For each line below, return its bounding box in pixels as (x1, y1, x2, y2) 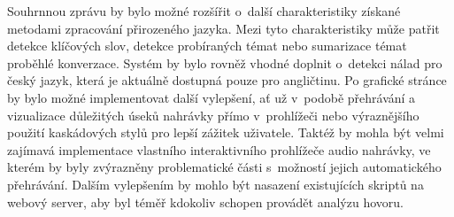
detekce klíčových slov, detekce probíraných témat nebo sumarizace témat (7, 36, 407, 55)
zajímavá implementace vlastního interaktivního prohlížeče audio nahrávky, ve (7, 140, 431, 159)
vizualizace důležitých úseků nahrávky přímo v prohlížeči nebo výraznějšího (7, 105, 419, 124)
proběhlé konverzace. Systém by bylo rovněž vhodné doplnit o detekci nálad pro (7, 53, 442, 72)
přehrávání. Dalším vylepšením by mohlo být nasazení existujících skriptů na (7, 174, 424, 193)
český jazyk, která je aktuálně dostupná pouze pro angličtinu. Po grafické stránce (7, 71, 447, 89)
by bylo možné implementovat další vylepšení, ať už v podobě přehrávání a (7, 88, 416, 106)
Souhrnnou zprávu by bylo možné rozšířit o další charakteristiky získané (7, 2, 401, 19)
